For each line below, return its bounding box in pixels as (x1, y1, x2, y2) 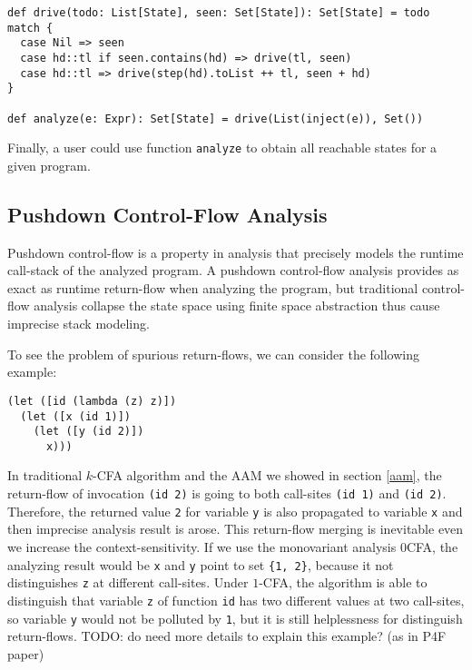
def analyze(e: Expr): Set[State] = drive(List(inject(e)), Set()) (7, 112, 424, 125)
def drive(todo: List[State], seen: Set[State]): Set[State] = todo (7, 6, 430, 19)
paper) (7, 644, 44, 663)
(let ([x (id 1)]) (20, 409, 132, 423)
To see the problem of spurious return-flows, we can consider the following (7, 344, 420, 363)
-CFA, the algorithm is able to (259, 573, 428, 592)
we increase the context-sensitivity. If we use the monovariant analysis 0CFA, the (7, 537, 458, 556)
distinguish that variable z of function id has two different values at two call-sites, (7, 590, 465, 609)
